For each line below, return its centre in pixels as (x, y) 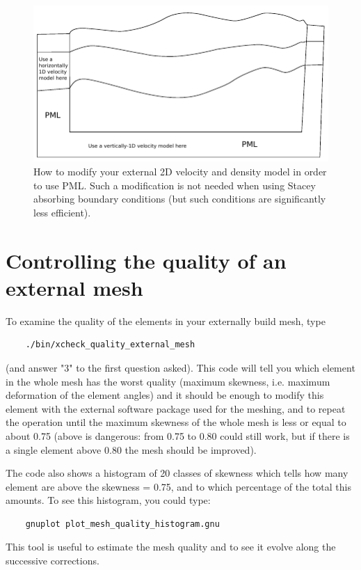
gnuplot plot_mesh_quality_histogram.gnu (122, 524)
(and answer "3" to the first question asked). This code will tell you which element (180, 367)
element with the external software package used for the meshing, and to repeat (176, 408)
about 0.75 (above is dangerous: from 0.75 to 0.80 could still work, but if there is (178, 435)
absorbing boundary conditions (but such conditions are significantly (180, 199)
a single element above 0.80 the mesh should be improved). (131, 449)
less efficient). (62, 212)
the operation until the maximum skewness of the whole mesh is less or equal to (176, 422)
